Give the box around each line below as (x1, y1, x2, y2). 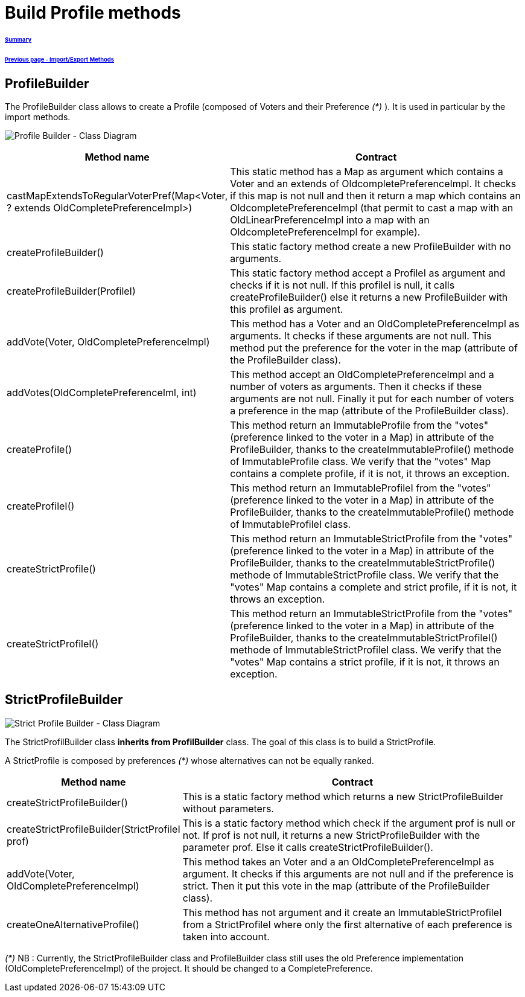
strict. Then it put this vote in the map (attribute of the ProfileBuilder (182, 879, 490, 892)
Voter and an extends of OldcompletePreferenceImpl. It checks (230, 177, 517, 190)
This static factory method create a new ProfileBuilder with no (230, 240, 511, 252)
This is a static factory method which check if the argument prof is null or (182, 816, 515, 829)
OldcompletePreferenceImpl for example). (230, 225, 421, 238)
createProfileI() (7, 499, 75, 512)
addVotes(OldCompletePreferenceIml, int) (7, 386, 197, 399)
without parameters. (182, 802, 274, 815)
